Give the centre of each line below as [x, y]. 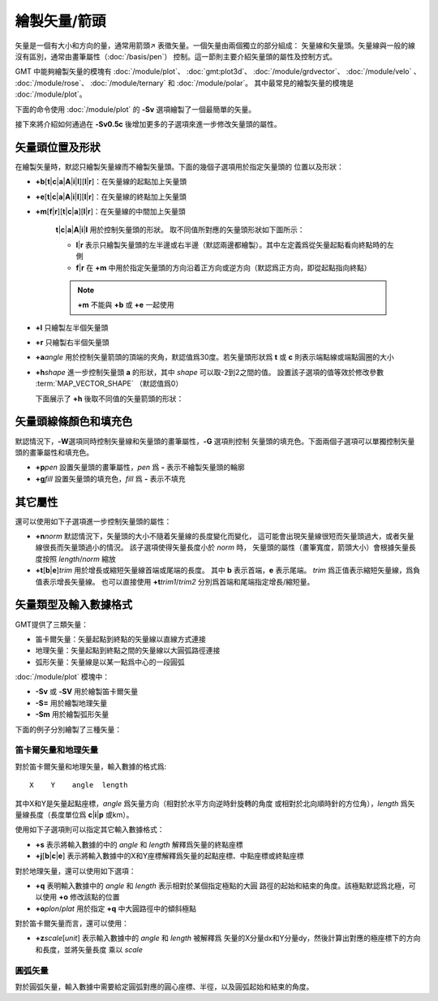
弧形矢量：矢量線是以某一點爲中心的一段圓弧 [110, 662]
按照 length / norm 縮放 [79, 559]
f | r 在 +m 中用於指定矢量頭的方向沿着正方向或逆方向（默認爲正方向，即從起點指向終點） [224, 267]
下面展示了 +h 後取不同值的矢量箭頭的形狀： [109, 399]
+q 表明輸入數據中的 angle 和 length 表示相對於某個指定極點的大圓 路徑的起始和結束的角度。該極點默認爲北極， [222, 886]
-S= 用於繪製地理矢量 [71, 703]
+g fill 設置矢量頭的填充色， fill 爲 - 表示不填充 [110, 478]
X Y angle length [79, 785]
